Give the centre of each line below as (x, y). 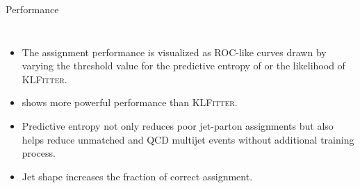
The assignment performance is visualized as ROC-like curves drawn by (174, 52)
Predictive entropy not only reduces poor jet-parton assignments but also (178, 125)
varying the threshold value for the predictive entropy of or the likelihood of (183, 66)
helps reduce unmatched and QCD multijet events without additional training (188, 139)
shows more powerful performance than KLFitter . (130, 102)
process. (39, 153)
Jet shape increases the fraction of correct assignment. (137, 176)
